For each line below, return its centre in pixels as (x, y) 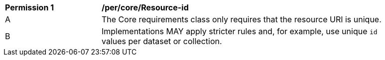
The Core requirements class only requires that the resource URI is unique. (242, 19)
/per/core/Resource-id (145, 7)
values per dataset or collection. (162, 41)
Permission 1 (30, 7)
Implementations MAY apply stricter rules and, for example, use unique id (240, 31)
